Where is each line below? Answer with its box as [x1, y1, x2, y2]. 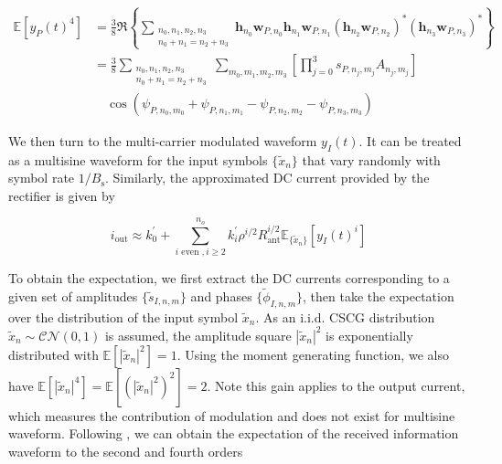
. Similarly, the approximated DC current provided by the [105, 168, 430, 187]
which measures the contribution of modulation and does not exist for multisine [8, 406, 455, 425]
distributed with [8, 344, 99, 364]
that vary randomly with [302, 150, 441, 169]
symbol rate [8, 168, 75, 187]
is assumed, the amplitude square [104, 325, 292, 344]
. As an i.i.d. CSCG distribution [255, 307, 435, 326]
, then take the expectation [303, 286, 454, 305]
